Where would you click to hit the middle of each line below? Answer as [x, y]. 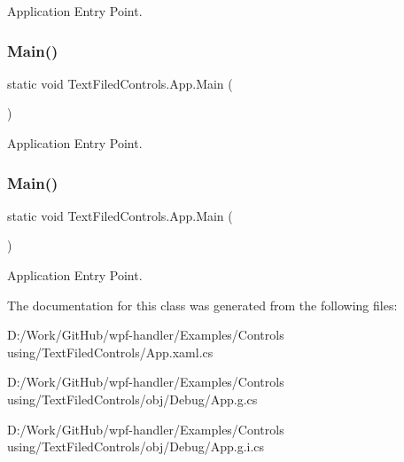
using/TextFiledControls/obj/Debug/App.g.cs [132, 399]
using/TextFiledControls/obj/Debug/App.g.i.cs [136, 446]
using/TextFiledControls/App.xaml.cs [110, 352]
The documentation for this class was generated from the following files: [202, 305]
